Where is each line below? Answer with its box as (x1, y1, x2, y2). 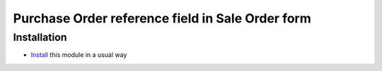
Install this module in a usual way (30, 51, 127, 59)
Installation (13, 31, 67, 44)
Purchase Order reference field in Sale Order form (13, 11, 311, 26)
